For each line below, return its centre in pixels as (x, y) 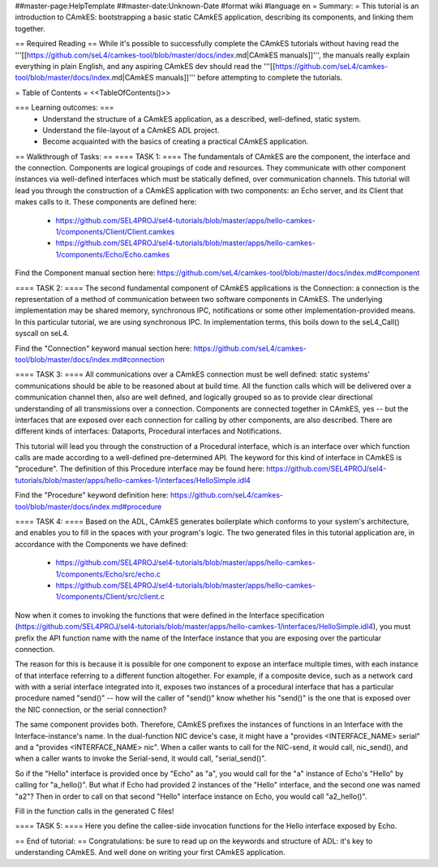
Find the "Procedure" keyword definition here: (92, 495)
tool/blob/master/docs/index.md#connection (90, 359)
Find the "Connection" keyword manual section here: (103, 348)
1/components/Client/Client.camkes (115, 232)
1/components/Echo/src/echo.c (108, 574)
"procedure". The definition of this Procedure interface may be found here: (140, 469)
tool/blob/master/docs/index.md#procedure (88, 507)
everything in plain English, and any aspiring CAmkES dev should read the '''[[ (145, 66)
